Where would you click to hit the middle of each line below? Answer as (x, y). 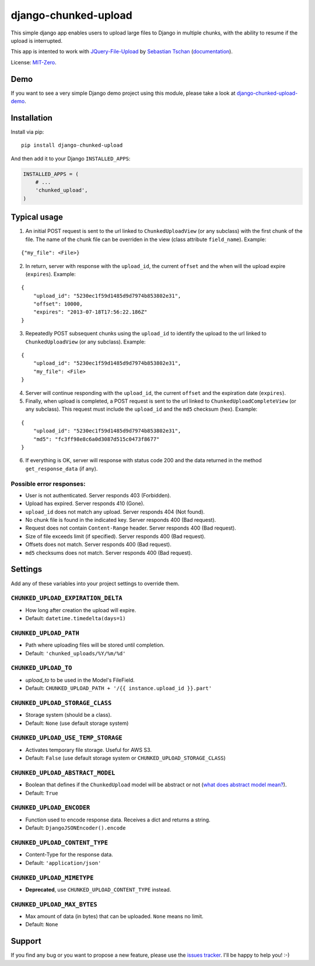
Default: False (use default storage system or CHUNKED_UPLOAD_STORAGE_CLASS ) (125, 758)
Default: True (42, 793)
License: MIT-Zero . (34, 62)
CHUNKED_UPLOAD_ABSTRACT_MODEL (63, 773)
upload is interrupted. (36, 40)
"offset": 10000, (58, 304)
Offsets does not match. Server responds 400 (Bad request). (98, 545)
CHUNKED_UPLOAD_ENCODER (50, 808)
